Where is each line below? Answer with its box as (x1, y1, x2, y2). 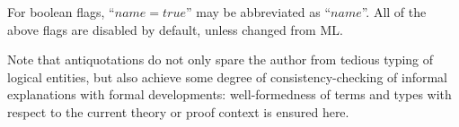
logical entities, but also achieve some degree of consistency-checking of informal (7, 67, 448, 86)
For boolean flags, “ (7, 3, 115, 21)
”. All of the (361, 3, 427, 21)
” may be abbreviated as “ (185, 3, 331, 21)
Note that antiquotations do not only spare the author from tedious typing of (7, 50, 434, 69)
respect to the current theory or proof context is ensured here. (7, 102, 349, 121)
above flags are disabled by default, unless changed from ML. (7, 20, 343, 38)
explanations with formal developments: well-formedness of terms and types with (7, 85, 452, 104)
